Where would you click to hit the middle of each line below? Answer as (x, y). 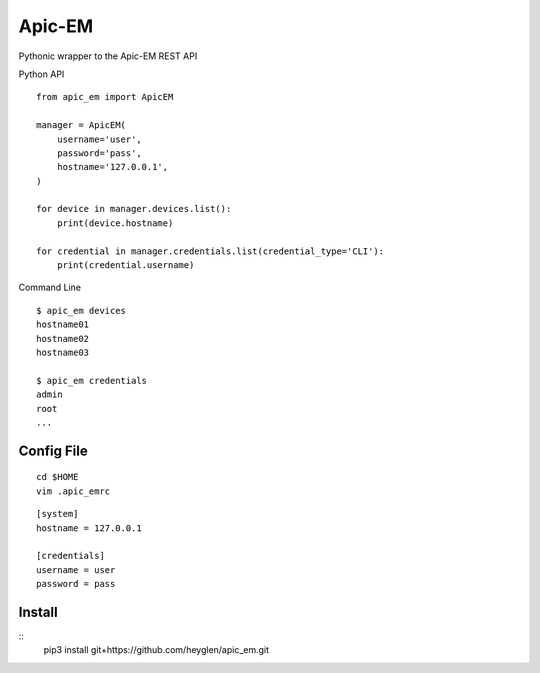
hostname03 (63, 352)
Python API (41, 74)
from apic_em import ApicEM (105, 97)
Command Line (50, 287)
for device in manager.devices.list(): (134, 209)
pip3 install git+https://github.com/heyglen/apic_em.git (156, 650)
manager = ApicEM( (81, 125)
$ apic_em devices (81, 310)
